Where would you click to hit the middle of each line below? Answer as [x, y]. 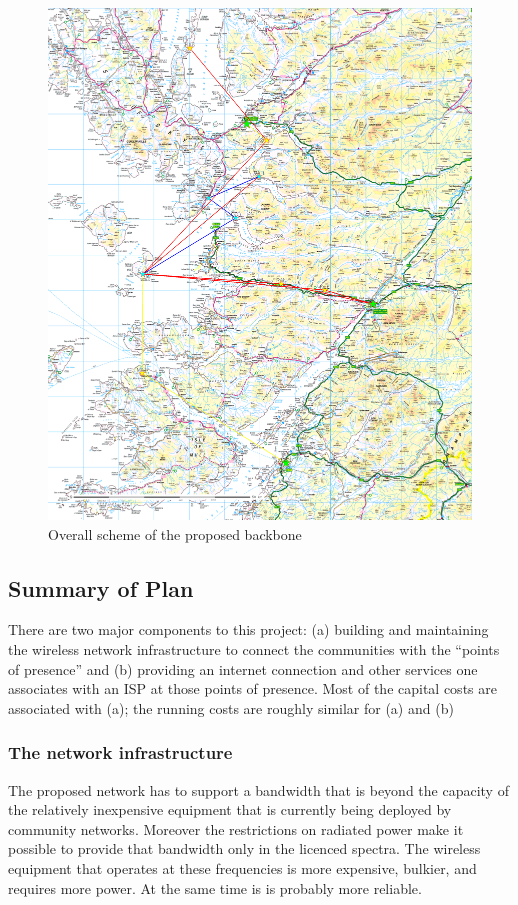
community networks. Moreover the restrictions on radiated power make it [236, 828]
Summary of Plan [101, 587]
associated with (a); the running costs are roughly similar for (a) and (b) [231, 707]
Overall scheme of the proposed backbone [175, 533]
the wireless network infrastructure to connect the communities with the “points [254, 649]
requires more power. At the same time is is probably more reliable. [215, 887]
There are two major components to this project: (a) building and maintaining [248, 629]
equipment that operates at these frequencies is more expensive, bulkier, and [242, 868]
